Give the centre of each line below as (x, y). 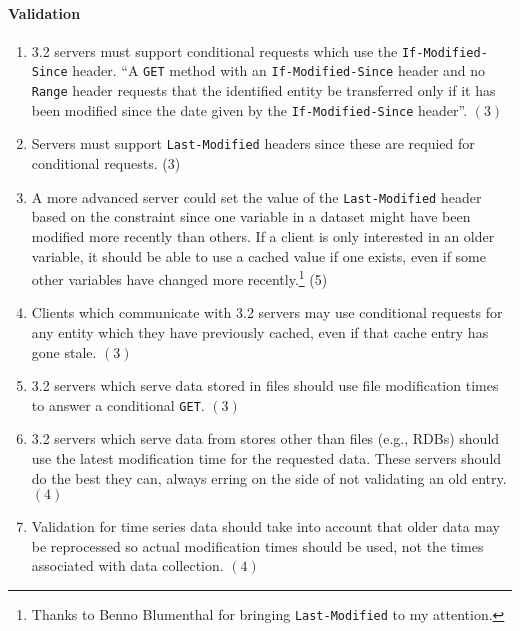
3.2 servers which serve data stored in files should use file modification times (265, 385)
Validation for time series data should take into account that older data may (265, 526)
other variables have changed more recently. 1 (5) (179, 277)
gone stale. (64, 351)
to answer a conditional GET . (118, 404)
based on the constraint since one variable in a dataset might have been (251, 216)
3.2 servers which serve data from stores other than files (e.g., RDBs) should (265, 438)
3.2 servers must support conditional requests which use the (214, 50)
